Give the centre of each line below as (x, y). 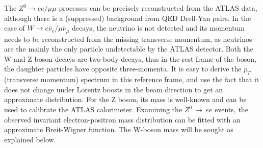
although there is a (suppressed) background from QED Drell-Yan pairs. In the (128, 18)
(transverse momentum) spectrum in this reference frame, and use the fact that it (132, 79)
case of (15, 28)
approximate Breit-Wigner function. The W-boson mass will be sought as (119, 129)
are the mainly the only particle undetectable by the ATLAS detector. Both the (129, 49)
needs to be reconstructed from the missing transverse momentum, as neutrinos (128, 39)
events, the (231, 109)
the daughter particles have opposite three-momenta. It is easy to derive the (123, 69)
